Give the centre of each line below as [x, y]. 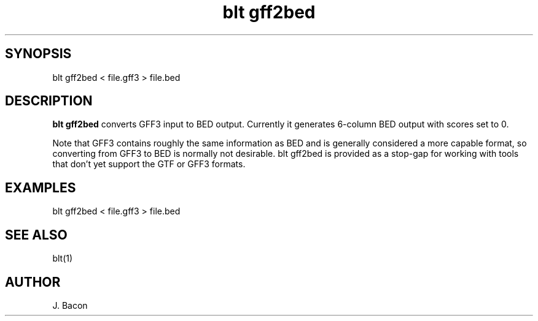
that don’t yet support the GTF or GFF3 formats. [149, 164]
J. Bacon [70, 305]
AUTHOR [33, 282]
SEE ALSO [36, 235]
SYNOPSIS [38, 54]
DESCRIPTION [49, 101]
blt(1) [63, 259]
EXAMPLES [41, 187]
